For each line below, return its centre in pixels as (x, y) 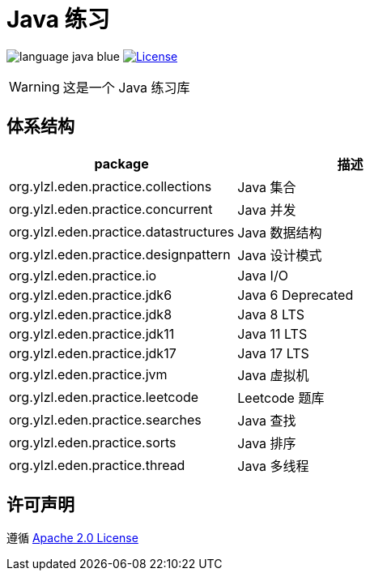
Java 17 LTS (273, 353)
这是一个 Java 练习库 (126, 87)
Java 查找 (267, 420)
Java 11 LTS (272, 333)
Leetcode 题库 (281, 397)
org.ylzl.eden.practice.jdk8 (91, 314)
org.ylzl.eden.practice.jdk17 (93, 353)
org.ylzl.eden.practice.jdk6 (91, 295)
